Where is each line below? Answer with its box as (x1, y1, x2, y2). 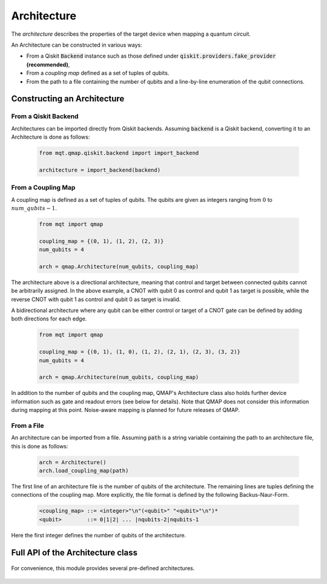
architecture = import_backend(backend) (39, 167, 160, 173)
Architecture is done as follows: (11, 133, 90, 141)
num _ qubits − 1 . (11, 204, 58, 211)
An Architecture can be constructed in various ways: (11, 41, 142, 48)
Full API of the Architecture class (11, 547, 137, 557)
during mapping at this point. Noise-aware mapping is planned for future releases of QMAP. (11, 406, 240, 414)
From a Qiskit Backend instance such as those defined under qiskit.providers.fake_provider (26, 52, 276, 60)
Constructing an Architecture (11, 94, 125, 104)
